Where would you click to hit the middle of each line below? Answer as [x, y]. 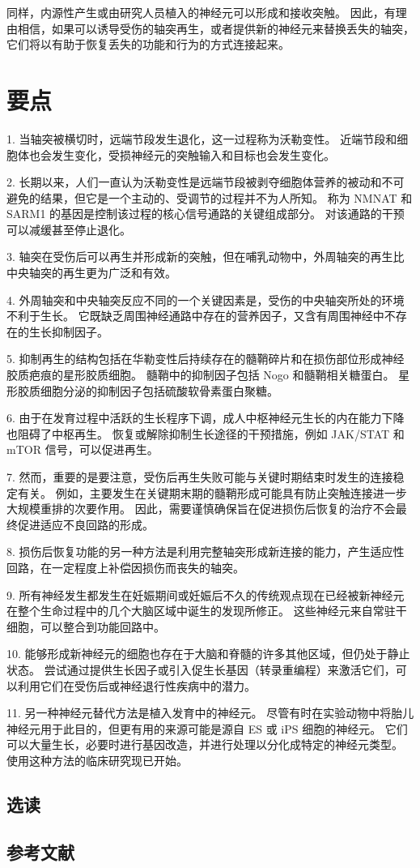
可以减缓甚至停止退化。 [69, 229]
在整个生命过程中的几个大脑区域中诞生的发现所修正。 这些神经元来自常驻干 [207, 611]
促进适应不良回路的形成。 [85, 524]
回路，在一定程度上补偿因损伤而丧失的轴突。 [125, 567]
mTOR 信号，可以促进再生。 [83, 449]
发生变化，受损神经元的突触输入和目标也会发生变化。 [193, 154]
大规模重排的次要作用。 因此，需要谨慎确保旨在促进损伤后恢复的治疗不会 [201, 509]
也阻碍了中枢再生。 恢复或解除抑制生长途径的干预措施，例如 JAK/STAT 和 [206, 433]
